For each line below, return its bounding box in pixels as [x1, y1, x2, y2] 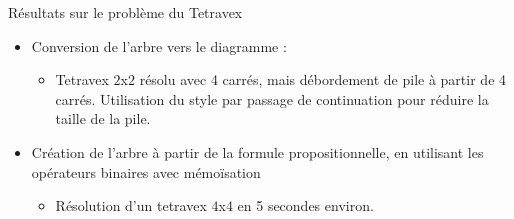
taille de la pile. [55, 108, 151, 129]
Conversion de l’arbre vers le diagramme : [31, 35, 287, 56]
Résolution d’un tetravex [55, 195, 207, 216]
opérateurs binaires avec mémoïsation [31, 161, 261, 182]
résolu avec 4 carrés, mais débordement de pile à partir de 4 [139, 69, 507, 90]
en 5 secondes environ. [237, 195, 374, 216]
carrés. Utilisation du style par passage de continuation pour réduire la [55, 88, 489, 109]
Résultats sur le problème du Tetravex [8, 2, 243, 22]
